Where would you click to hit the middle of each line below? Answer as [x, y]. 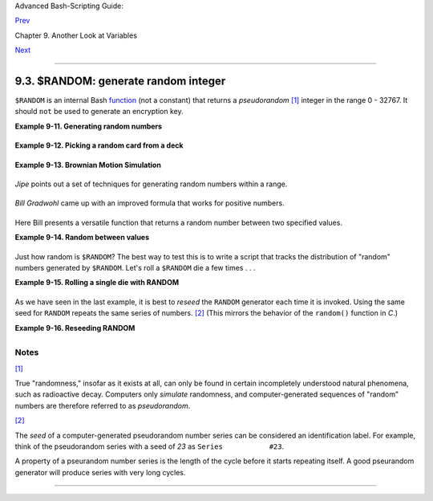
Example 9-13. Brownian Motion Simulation [88, 165]
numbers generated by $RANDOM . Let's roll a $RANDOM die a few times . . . [135, 267]
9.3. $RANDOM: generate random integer [120, 81]
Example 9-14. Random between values [82, 238]
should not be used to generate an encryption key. [99, 112]
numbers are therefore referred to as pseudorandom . [103, 405]
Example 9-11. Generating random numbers [89, 126]
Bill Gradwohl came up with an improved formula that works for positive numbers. [150, 203]
